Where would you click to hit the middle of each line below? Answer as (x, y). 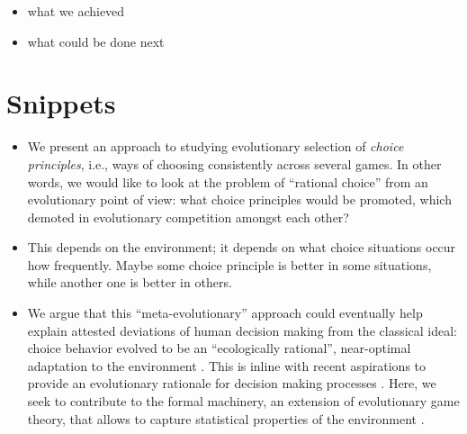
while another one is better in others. (130, 282)
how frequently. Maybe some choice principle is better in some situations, (229, 264)
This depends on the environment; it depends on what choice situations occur (242, 247)
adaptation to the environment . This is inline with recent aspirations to (227, 365)
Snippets (61, 103)
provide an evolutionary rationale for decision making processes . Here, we (232, 383)
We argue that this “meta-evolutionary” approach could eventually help (225, 313)
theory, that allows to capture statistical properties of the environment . (226, 418)
